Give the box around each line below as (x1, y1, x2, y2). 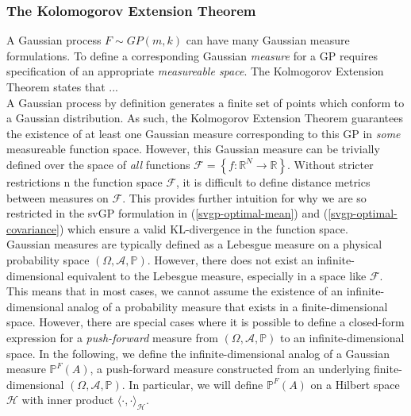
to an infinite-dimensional (279, 329, 405, 345)
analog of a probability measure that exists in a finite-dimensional (67, 298, 388, 314)
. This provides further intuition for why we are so (122, 189, 367, 206)
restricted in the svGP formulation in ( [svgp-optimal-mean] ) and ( (6, 205, 328, 221)
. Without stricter (287, 156, 374, 172)
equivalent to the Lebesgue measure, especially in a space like (67, 267, 367, 283)
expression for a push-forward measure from (6, 329, 218, 345)
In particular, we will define (129, 376, 263, 392)
